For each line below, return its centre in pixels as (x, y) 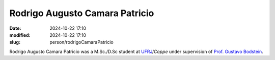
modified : (20, 35)
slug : (15, 42)
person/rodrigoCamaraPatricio (82, 42)
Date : (15, 28)
